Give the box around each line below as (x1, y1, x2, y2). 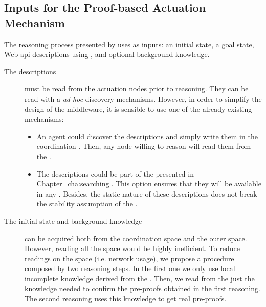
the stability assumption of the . (36, 198, 138, 209)
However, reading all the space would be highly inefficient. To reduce (25, 243, 240, 254)
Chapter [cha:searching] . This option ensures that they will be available (36, 178, 261, 189)
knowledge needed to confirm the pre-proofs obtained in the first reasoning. (25, 283, 260, 294)
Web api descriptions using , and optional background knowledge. (4, 49, 210, 60)
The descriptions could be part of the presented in (36, 168, 194, 179)
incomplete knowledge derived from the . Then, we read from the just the (25, 273, 255, 283)
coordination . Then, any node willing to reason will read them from (36, 141, 251, 151)
